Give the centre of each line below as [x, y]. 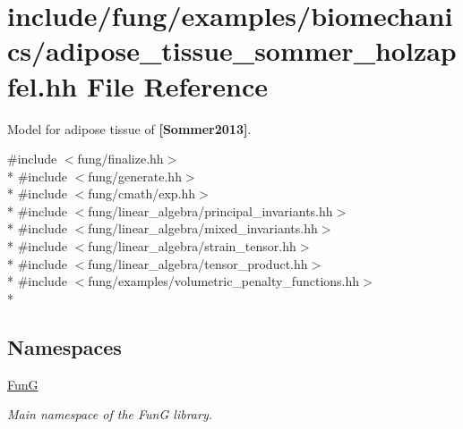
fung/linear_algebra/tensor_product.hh [198, 263]
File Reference [177, 85]
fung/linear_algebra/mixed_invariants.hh [203, 228]
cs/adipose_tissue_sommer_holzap [232, 50]
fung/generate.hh [135, 176]
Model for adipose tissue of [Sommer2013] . [129, 128]
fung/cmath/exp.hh [142, 193]
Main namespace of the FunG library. [110, 414]
